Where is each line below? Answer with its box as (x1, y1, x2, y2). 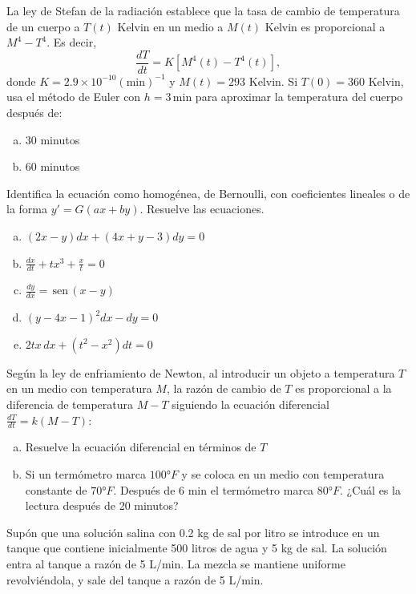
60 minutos (25, 158, 80, 175)
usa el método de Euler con (6, 88, 141, 105)
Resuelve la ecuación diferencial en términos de (25, 438, 256, 455)
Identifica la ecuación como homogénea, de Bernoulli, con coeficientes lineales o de (6, 184, 410, 201)
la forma (6, 200, 47, 217)
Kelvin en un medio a (117, 18, 224, 34)
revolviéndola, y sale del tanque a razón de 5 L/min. (6, 571, 264, 588)
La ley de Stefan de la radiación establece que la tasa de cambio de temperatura (6, 2, 400, 18)
